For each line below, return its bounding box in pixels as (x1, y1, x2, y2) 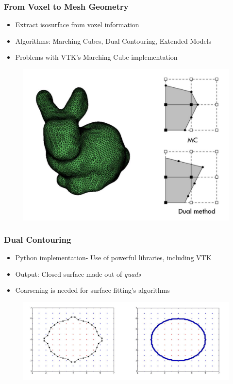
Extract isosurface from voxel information (15, 19, 139, 30)
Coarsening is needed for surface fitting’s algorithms (15, 285, 170, 295)
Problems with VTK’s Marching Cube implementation (15, 52, 178, 62)
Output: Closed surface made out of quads (15, 268, 141, 279)
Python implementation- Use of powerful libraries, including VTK (15, 252, 212, 263)
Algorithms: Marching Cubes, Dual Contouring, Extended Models (15, 35, 212, 46)
